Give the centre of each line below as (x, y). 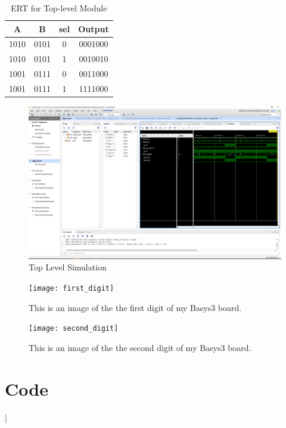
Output (94, 28)
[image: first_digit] (71, 288)
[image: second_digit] (74, 329)
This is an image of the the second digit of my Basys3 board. (140, 347)
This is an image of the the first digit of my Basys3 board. (135, 307)
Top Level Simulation (68, 267)
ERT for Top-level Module (59, 8)
